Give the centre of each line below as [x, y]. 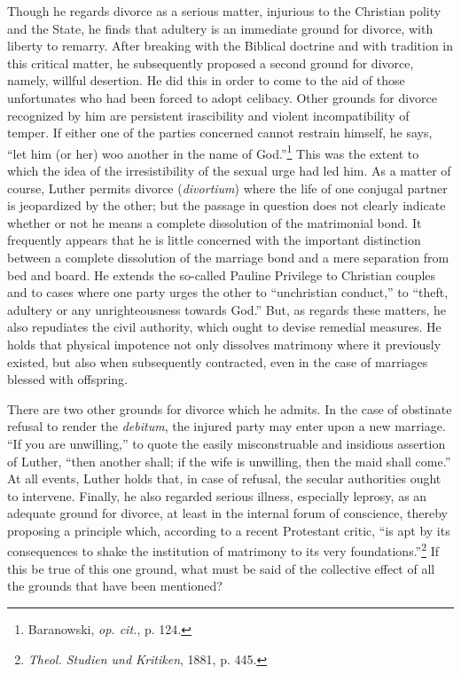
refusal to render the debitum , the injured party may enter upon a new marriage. [227, 426]
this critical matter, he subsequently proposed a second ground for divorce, [211, 63]
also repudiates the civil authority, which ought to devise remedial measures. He [224, 327]
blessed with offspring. [67, 379]
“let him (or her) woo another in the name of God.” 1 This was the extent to [213, 152]
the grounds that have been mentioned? [115, 586]
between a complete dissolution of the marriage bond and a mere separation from [228, 257]
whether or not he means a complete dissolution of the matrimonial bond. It [215, 222]
